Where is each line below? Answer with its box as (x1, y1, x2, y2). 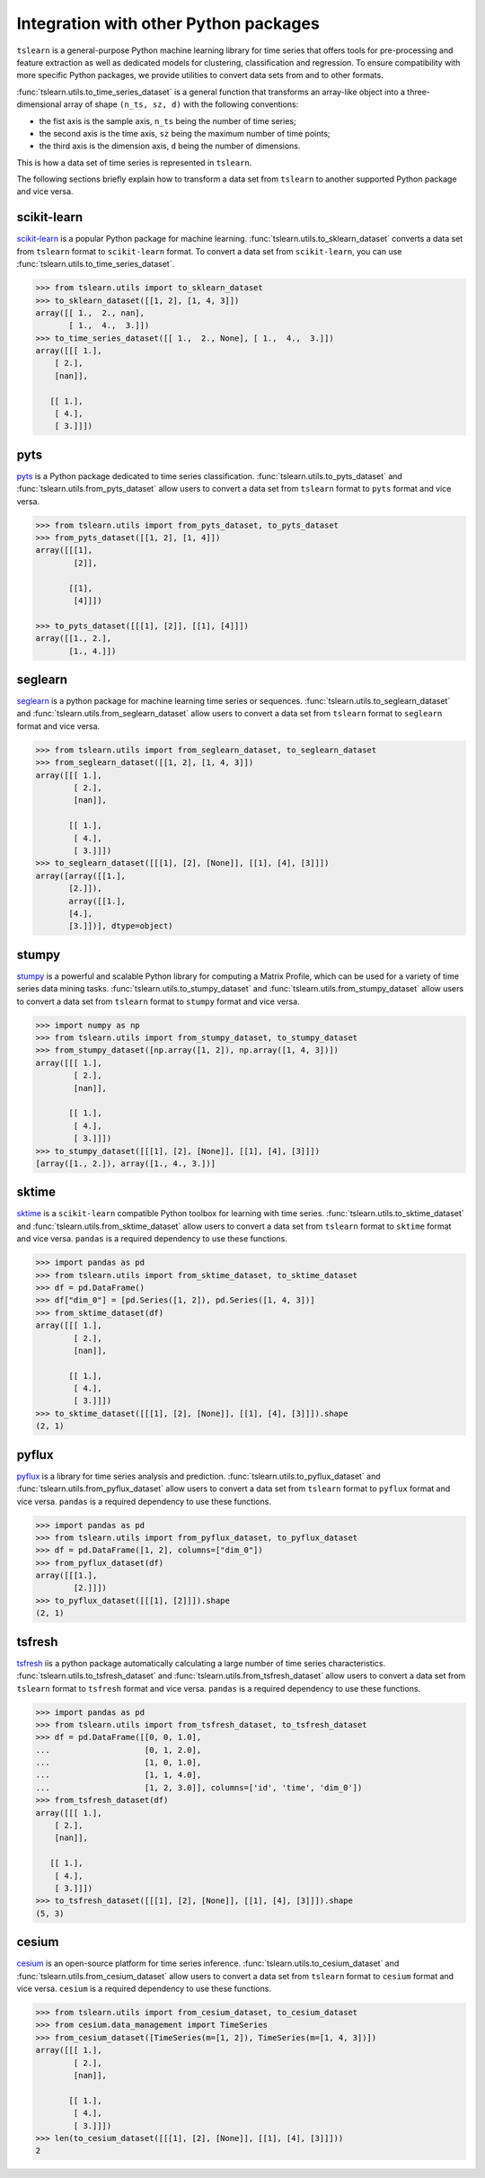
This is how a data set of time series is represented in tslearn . (16, 157, 252, 168)
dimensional (16, 99, 62, 110)
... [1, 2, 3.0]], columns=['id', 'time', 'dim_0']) (35, 1782, 363, 1792)
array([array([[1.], (35, 870, 126, 881)
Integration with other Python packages (16, 13, 321, 33)
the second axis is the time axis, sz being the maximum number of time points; (39, 128, 331, 138)
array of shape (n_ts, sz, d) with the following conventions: (63, 99, 299, 110)
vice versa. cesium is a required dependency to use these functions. (16, 1983, 271, 1995)
